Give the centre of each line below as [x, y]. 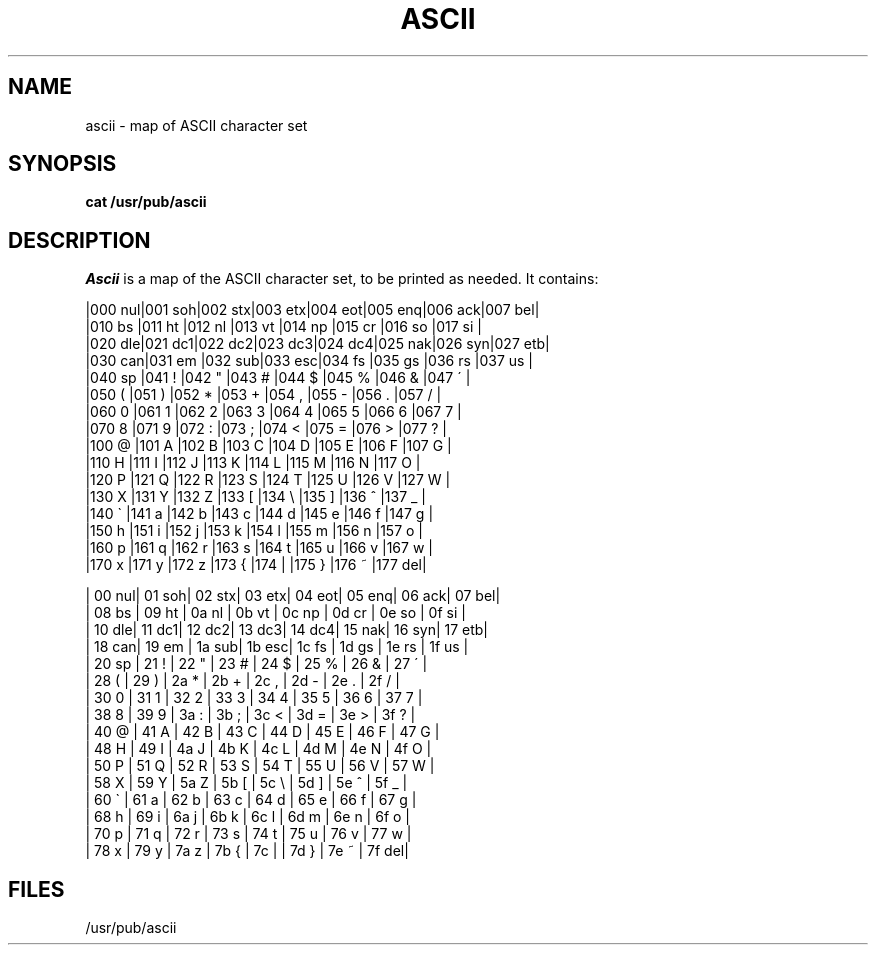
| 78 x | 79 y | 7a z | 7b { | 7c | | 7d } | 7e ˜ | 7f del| [247, 851]
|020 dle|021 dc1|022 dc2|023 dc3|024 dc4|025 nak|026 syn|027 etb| [317, 344]
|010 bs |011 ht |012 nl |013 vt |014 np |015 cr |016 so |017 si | [283, 327]
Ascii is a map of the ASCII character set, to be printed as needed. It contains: [342, 279]
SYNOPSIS [62, 164]
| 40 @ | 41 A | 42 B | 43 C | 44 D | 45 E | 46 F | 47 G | [262, 732]
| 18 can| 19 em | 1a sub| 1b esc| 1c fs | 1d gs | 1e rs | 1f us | [277, 647]
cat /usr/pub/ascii [146, 202]
